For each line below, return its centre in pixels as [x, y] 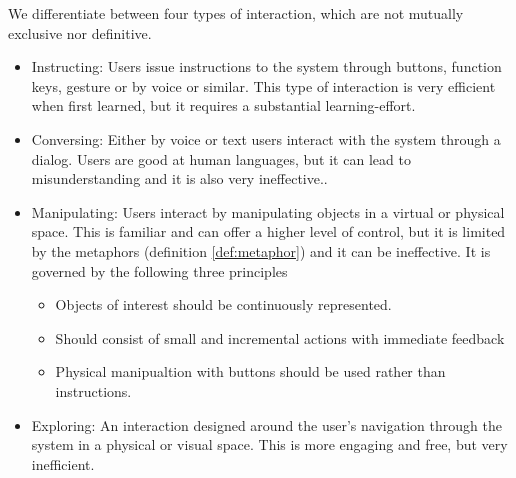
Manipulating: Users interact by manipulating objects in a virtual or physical [268, 211]
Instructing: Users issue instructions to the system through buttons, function [266, 66]
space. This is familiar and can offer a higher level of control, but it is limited [268, 231]
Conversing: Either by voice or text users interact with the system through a [266, 138]
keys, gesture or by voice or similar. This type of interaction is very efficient [263, 85]
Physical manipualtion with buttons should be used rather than [250, 371]
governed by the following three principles [159, 270]
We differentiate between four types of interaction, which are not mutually [236, 13]
